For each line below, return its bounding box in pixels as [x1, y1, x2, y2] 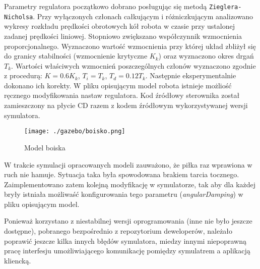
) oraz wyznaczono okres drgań [158, 50, 254, 61]
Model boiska [24, 142, 66, 152]
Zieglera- [209, 4, 242, 11]
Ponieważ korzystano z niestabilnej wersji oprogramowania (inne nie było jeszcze [4, 216, 252, 226]
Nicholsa [4, 13, 33, 21]
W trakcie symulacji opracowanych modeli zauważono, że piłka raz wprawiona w [4, 159, 252, 170]
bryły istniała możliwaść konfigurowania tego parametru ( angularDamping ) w [4, 189, 243, 199]
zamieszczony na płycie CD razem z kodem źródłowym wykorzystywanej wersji [4, 100, 248, 111]
